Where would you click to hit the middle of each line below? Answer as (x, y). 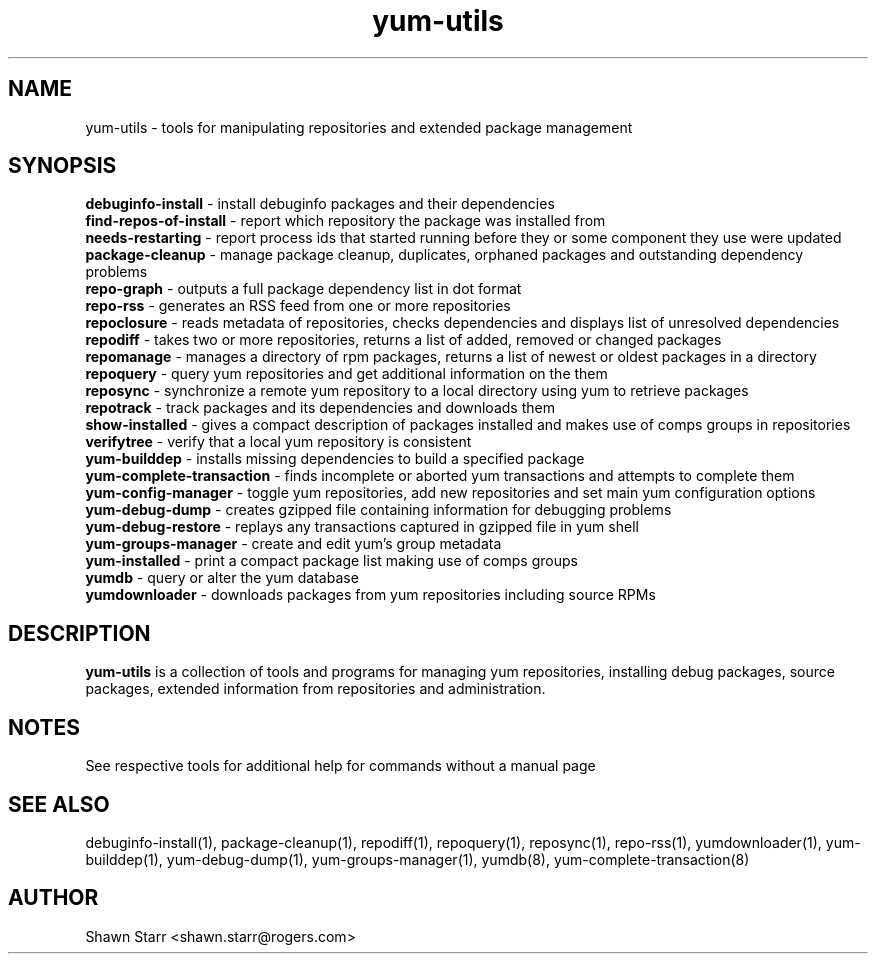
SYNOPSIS (62, 166)
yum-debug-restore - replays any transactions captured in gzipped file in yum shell (362, 527)
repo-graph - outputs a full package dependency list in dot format (303, 289)
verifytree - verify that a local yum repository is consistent (278, 442)
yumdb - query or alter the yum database (222, 578)
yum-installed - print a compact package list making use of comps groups (331, 561)
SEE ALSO (59, 804)
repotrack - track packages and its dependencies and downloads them (320, 408)
